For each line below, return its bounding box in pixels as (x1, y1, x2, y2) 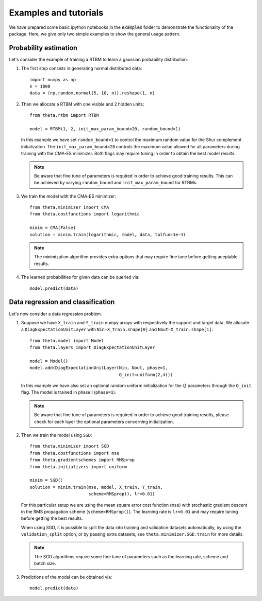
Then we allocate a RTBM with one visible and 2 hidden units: (21, 101, 144, 107)
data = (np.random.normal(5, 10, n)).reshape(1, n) (30, 90, 155, 96)
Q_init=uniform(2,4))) (119, 372, 173, 377)
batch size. (34, 561, 56, 566)
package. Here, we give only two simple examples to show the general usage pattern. (9, 31, 180, 36)
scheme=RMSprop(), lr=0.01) (88, 491, 155, 497)
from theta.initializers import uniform (30, 464, 127, 469)
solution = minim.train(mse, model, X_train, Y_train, (30, 484, 163, 490)
